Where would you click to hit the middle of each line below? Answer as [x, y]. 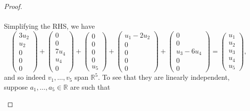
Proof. [13, 6]
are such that [90, 86]
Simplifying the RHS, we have [50, 26]
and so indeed [25, 77]
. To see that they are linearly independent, [164, 77]
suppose [16, 86]
